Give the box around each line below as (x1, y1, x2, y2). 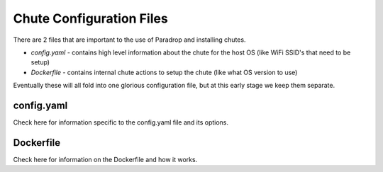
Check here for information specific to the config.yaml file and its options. (13, 118, 229, 127)
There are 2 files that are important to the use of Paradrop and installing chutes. (13, 35, 246, 44)
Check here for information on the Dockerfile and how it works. (13, 155, 198, 164)
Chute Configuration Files (13, 11, 168, 26)
